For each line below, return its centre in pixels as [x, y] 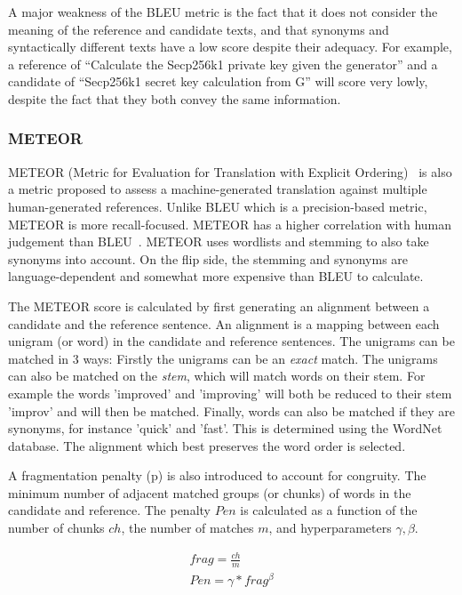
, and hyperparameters [330, 528]
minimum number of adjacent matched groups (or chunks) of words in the [210, 492]
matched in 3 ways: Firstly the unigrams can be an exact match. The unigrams [223, 358]
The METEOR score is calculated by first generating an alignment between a [219, 306]
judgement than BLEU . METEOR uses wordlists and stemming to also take [219, 241]
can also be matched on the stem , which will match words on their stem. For [217, 376]
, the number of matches [187, 528]
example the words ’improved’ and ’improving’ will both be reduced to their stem [230, 393]
